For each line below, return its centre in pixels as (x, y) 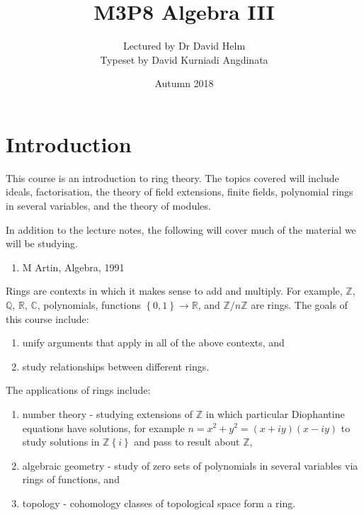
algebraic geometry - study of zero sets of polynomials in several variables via (190, 465)
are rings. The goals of (299, 305)
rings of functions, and (71, 479)
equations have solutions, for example (103, 428)
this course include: (47, 318)
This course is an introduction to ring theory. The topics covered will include (172, 177)
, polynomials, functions (89, 305)
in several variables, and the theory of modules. (108, 206)
